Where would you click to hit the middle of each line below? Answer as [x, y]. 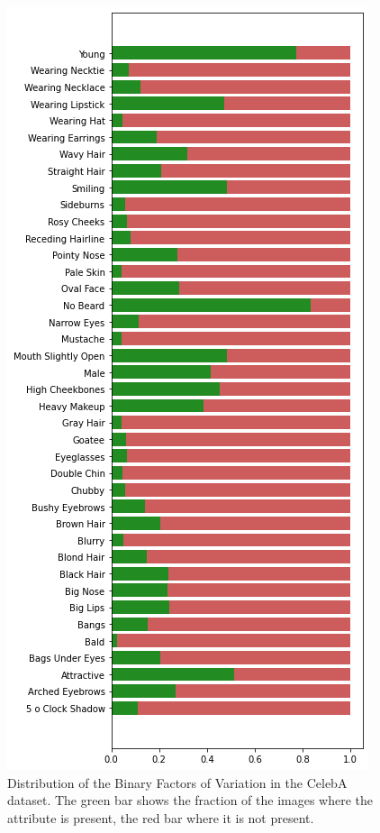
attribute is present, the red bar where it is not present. [161, 817]
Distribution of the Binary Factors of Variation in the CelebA [177, 782]
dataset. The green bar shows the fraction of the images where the [190, 800]
